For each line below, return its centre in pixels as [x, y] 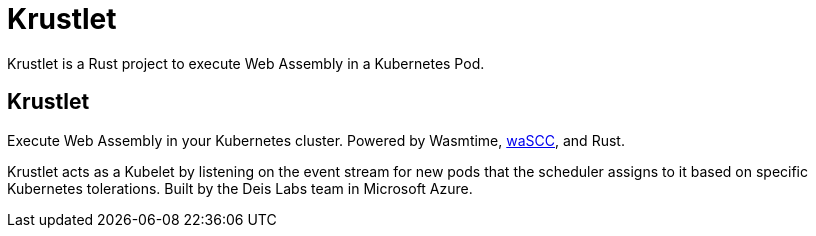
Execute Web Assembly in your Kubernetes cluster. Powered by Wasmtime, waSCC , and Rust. [316, 140]
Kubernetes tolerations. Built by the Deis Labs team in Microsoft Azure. [240, 188]
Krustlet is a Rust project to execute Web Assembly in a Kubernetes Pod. [246, 63]
